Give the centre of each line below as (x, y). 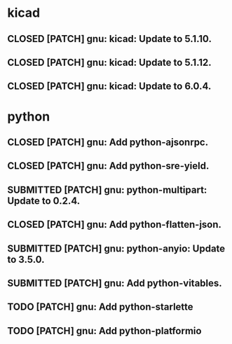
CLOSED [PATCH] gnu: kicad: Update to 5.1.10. (110, 39)
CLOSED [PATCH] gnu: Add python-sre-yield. (108, 166)
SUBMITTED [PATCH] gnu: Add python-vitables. (115, 283)
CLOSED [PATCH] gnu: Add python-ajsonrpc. (108, 142)
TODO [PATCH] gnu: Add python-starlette (101, 307)
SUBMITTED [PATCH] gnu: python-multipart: (107, 190)
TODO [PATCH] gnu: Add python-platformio (104, 331)
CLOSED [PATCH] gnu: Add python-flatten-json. (115, 225)
